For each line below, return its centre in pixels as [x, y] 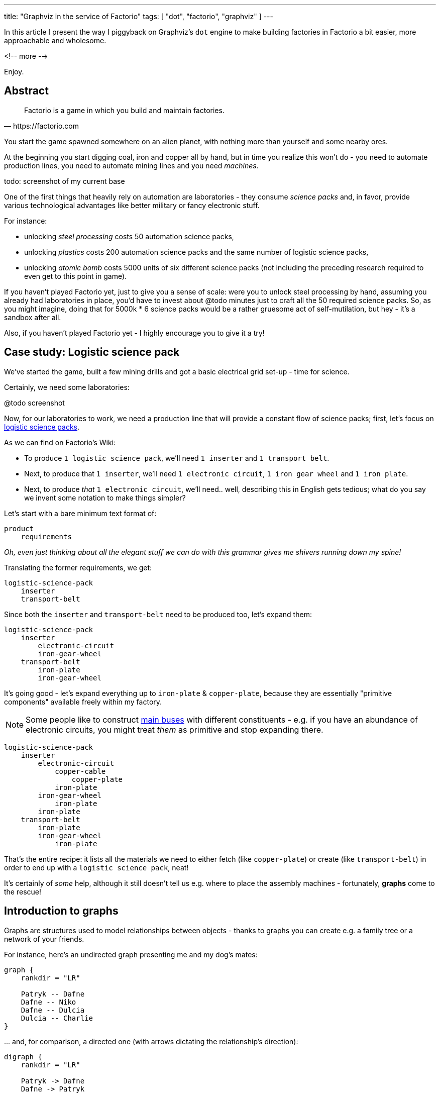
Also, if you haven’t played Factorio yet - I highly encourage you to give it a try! [134, 333]
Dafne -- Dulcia [53, 1010]
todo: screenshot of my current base [65, 181]
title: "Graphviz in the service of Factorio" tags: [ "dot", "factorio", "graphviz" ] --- [139, 16]
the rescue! [23, 891]
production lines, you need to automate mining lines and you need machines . [131, 165]
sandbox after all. [33, 317]
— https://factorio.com [42, 126]
